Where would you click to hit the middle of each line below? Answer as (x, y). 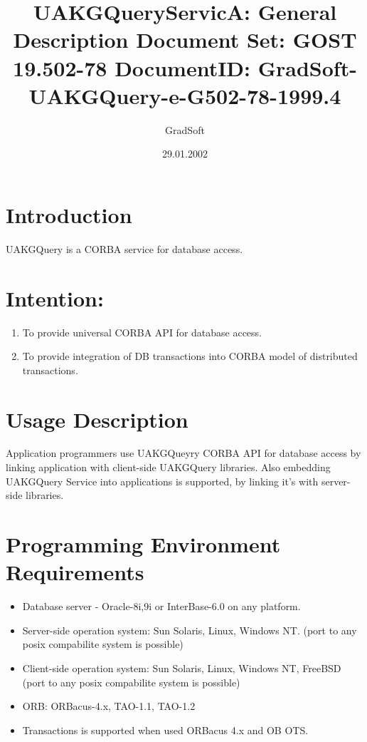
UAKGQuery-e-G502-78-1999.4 (185, 95)
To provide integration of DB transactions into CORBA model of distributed (190, 356)
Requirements (75, 572)
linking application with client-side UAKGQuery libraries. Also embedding (168, 467)
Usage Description (97, 419)
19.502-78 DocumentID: (132, 67)
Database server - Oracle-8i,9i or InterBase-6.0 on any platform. (161, 606)
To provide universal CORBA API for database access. (142, 332)
